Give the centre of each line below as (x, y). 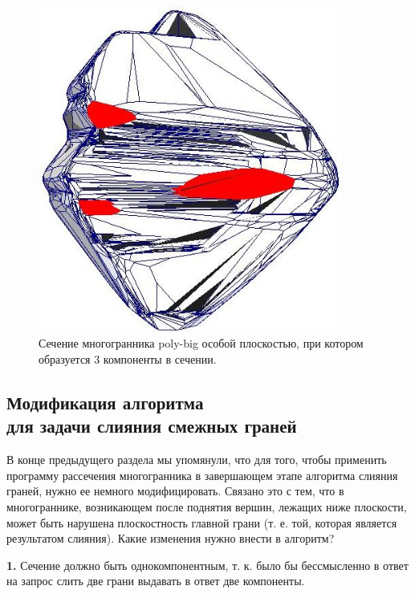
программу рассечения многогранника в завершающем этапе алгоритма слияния (202, 475)
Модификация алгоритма (105, 402)
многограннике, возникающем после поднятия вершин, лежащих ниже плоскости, (207, 506)
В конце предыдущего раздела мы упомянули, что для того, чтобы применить (197, 460)
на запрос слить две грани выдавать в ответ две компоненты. (156, 581)
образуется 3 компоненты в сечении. (128, 358)
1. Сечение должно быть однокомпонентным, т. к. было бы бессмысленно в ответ (207, 565)
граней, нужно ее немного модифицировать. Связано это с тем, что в (175, 491)
